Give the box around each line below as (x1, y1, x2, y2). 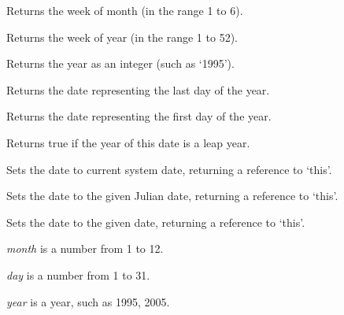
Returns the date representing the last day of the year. (6, 81, 270, 98)
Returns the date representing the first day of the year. (6, 108, 272, 124)
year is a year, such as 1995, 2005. (6, 293, 170, 309)
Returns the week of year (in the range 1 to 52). (6, 28, 238, 45)
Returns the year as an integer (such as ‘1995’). (6, 55, 235, 72)
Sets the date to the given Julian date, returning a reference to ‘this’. (6, 187, 338, 204)
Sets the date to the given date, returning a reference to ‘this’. (6, 213, 305, 230)
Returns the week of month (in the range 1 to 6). (6, 2, 243, 18)
